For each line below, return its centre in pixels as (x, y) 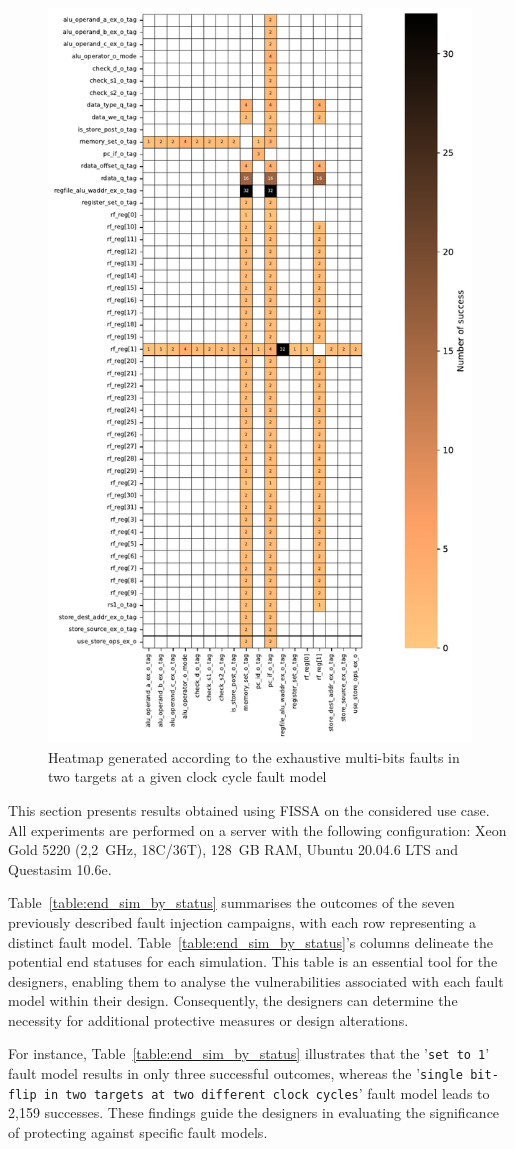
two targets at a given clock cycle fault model (187, 776)
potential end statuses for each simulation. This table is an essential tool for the (253, 961)
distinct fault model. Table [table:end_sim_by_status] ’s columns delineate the (251, 941)
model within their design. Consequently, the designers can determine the (233, 1000)
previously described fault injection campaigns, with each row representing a (242, 921)
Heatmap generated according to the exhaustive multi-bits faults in (254, 756)
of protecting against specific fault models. (138, 1132)
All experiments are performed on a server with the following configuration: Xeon (257, 829)
